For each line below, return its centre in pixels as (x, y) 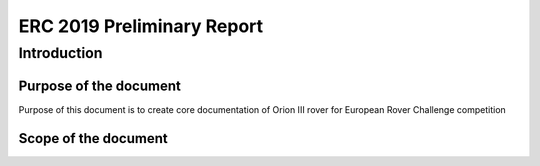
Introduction (60, 53)
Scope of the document (93, 138)
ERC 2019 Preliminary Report (141, 26)
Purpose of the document (100, 85)
